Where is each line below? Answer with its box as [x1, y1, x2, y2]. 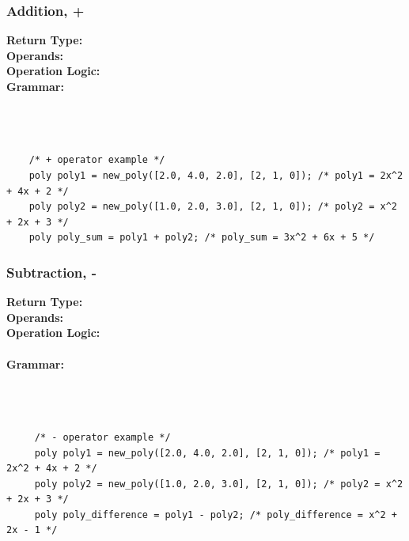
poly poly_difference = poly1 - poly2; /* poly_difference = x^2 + [34, 509, 397, 520]
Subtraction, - [6, 262, 97, 282]
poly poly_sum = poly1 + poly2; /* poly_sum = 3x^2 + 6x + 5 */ [28, 232, 375, 244]
